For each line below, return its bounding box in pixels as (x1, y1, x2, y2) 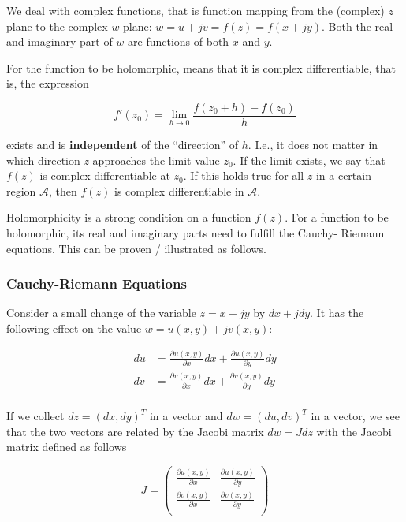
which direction (6, 151, 80, 168)
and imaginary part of (6, 33, 113, 50)
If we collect (6, 408, 65, 424)
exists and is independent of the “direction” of (6, 136, 239, 153)
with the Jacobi (316, 423, 392, 439)
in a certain (315, 167, 371, 184)
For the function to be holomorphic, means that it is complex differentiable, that (6, 59, 396, 76)
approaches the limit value (92, 151, 220, 168)
